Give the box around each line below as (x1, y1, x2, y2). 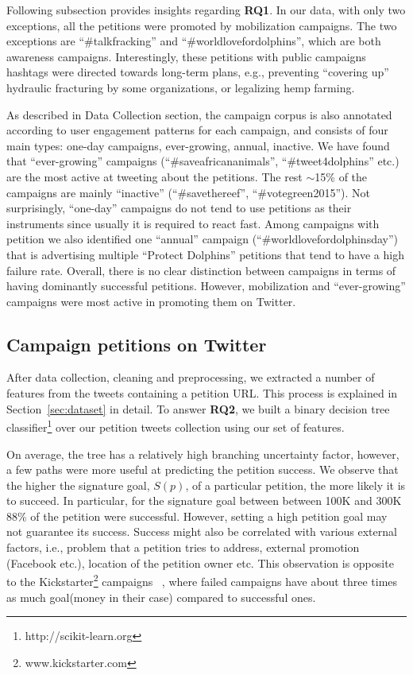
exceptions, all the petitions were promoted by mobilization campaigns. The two (6, 17, 397, 33)
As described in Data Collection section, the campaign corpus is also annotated (6, 106, 392, 122)
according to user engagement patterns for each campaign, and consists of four (6, 122, 388, 138)
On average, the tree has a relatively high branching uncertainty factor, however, (6, 445, 399, 462)
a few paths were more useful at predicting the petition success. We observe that (6, 461, 399, 478)
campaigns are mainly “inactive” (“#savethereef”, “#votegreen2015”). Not (6, 184, 370, 200)
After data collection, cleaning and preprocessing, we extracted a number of (6, 369, 375, 386)
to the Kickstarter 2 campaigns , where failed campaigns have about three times (6, 571, 398, 589)
